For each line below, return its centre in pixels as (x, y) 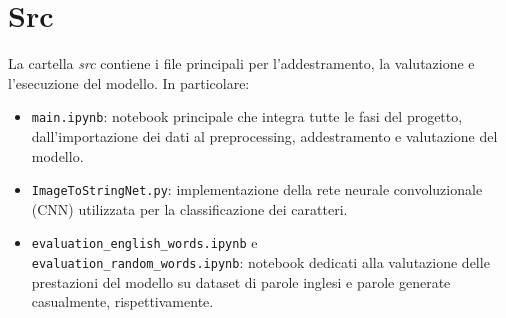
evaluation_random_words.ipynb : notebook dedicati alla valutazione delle (260, 262)
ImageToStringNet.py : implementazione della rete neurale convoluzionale (257, 189)
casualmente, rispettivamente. (122, 301)
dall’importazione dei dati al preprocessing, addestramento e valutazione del (264, 135)
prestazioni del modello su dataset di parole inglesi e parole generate (241, 281)
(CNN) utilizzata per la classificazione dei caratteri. (189, 208)
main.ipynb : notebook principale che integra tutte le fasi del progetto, (247, 116)
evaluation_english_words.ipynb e (144, 242)
